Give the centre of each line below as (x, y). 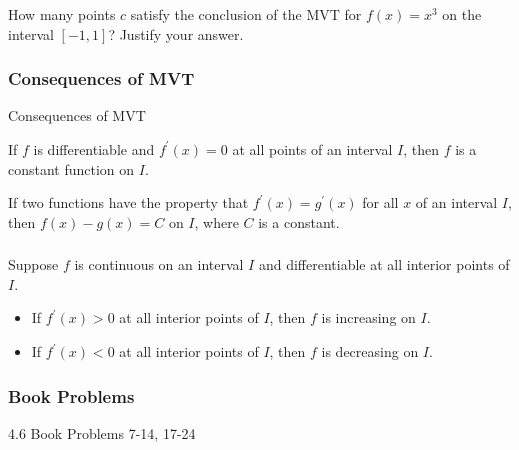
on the (462, 13)
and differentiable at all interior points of (384, 264)
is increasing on (368, 317)
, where (216, 221)
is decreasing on (370, 351)
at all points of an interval (312, 148)
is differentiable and (94, 148)
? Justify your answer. (176, 33)
